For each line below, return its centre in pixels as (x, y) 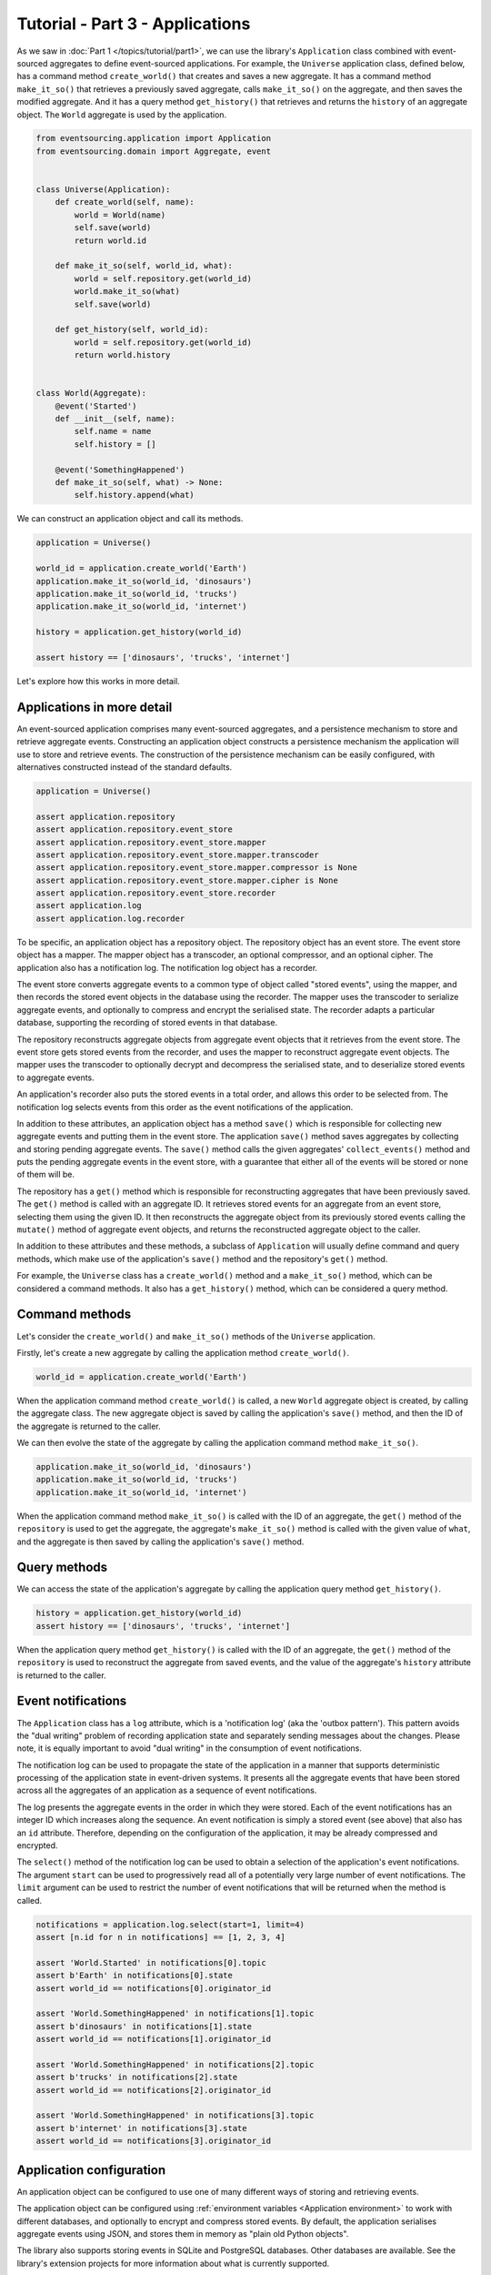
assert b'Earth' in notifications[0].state (135, 1976)
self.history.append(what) (134, 495)
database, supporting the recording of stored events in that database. (147, 1023)
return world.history (122, 355)
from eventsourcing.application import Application (154, 138)
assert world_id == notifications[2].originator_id (154, 2090)
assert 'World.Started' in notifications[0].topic (151, 1962)
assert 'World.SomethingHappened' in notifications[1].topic (175, 2014)
